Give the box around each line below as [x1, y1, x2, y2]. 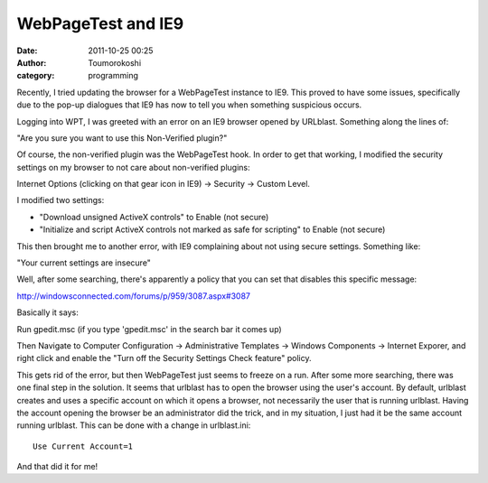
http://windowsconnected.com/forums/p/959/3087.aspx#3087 [16, 290, 250, 302]
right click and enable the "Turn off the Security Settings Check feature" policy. [16, 353, 312, 364]
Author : [16, 57, 47, 68]
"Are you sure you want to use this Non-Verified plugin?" [16, 132, 228, 144]
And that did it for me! [16, 461, 99, 472]
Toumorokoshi [88, 57, 142, 68]
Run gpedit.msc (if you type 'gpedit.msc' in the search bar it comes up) [16, 323, 282, 334]
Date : [16, 45, 38, 56]
